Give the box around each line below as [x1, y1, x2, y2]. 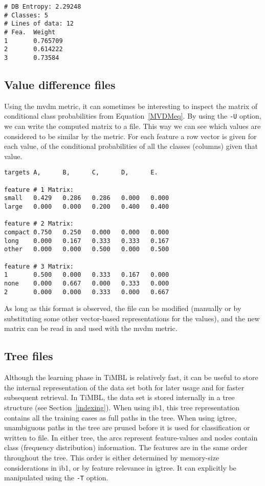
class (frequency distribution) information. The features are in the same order [4, 442, 248, 453]
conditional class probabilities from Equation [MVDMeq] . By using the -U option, [4, 111, 261, 121]
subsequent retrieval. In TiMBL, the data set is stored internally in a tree [4, 392, 235, 403]
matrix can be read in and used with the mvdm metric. [4, 323, 178, 334]
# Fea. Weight [4, 28, 56, 36]
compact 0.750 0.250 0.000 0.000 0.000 [4, 229, 169, 236]
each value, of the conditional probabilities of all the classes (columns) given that [4, 141, 258, 151]
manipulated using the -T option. [4, 472, 108, 483]
